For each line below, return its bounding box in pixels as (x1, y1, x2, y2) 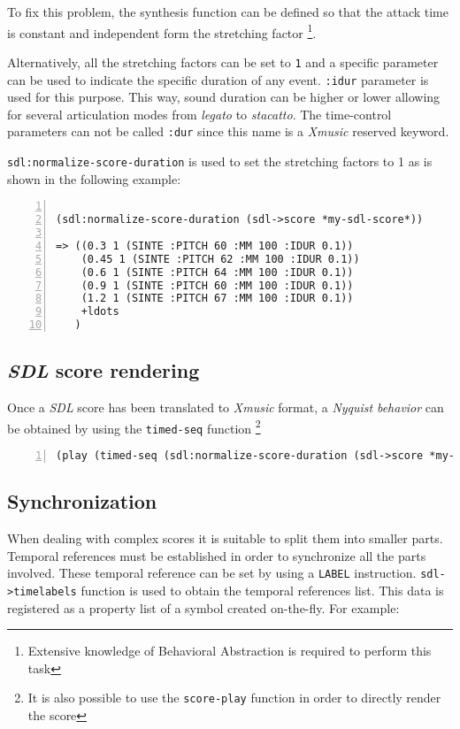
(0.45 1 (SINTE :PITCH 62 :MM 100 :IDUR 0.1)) (80, 252, 360, 265)
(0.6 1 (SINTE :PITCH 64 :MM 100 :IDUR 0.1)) (80, 265, 354, 279)
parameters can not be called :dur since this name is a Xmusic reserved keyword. (7, 122, 449, 141)
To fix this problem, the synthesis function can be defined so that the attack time (7, 3, 448, 20)
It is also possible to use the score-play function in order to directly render (27, 688, 441, 707)
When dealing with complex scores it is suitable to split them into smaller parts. (7, 529, 443, 548)
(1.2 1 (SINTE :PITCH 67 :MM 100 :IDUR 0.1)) (80, 292, 354, 305)
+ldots (80, 305, 119, 318)
